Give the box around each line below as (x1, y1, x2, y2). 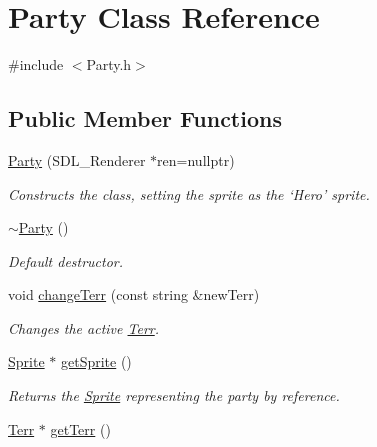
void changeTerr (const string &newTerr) (8, 284, 260, 305)
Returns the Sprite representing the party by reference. (8, 385, 340, 406)
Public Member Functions (8, 103, 282, 134)
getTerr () (50, 418, 111, 439)
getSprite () (60, 351, 132, 372)
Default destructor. (8, 250, 124, 271)
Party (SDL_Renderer (8, 149, 146, 170)
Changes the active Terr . (8, 317, 160, 338)
